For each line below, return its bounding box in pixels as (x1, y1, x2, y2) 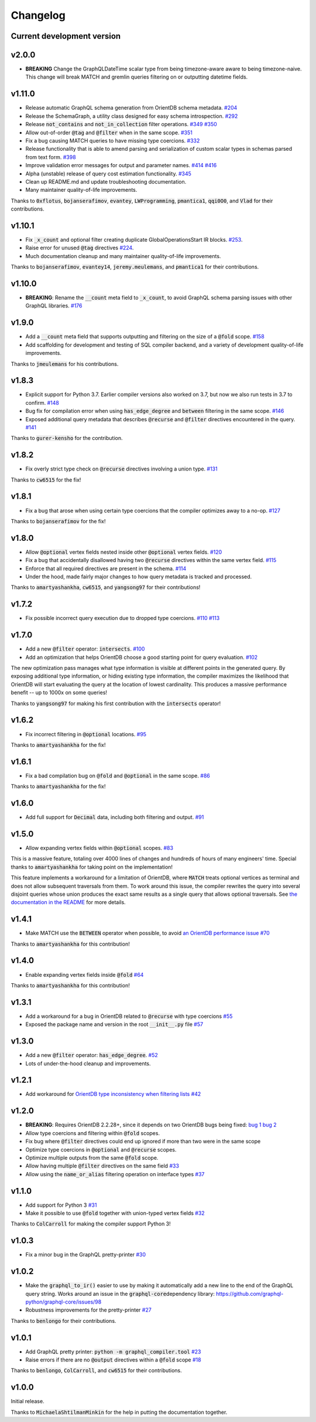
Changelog (11, 9, 66, 22)
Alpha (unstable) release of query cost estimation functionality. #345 (25, 170, 191, 177)
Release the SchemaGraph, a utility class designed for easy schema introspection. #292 (25, 112, 238, 120)
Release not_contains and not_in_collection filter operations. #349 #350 (25, 121, 218, 128)
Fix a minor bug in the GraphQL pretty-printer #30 (25, 1251, 146, 1258)
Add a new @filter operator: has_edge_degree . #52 (25, 1052, 158, 1059)
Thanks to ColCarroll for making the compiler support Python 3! (11, 1220, 171, 1227)
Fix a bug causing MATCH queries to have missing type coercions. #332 (25, 137, 200, 144)
